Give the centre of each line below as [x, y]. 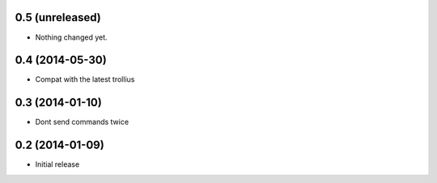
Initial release [57, 164]
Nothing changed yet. [72, 37]
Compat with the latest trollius [85, 79]
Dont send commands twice [82, 122]
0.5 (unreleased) [58, 17]
